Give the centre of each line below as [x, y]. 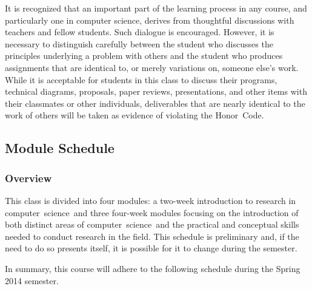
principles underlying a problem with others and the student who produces [144, 56]
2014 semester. [32, 280]
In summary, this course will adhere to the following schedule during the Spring [153, 268]
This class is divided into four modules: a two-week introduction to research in [151, 200]
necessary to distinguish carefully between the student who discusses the [139, 43]
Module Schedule [60, 148]
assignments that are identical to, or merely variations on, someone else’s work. [152, 67]
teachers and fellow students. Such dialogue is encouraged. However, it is [140, 32]
